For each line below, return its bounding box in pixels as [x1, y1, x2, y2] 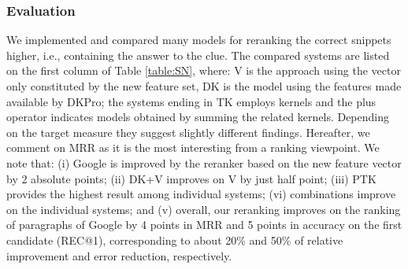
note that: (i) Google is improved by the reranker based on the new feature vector [6, 154, 402, 171]
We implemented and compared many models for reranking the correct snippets [6, 31, 391, 48]
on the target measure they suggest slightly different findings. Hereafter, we [6, 123, 370, 140]
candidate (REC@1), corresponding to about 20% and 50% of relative [6, 231, 343, 248]
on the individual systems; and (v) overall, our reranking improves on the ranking [6, 201, 401, 217]
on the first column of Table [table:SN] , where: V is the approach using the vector [6, 62, 401, 79]
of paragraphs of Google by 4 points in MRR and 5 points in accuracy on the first [6, 216, 402, 233]
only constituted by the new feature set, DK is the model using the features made [6, 78, 402, 94]
